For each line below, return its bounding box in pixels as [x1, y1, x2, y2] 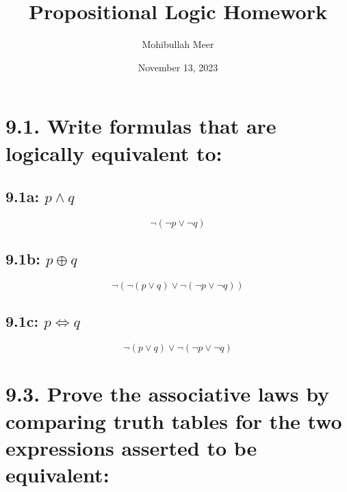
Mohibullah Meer [142, 37, 214, 51]
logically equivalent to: [5, 138, 222, 167]
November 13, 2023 [138, 60, 218, 74]
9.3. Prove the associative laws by [5, 380, 330, 408]
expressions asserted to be [5, 433, 257, 461]
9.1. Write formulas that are [5, 112, 277, 140]
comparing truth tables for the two [5, 406, 342, 434]
